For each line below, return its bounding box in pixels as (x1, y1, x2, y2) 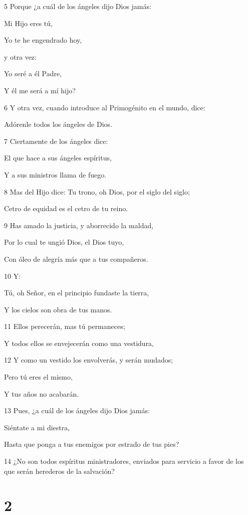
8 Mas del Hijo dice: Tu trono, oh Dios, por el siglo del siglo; (4, 186, 190, 197)
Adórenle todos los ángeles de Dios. (4, 119, 112, 129)
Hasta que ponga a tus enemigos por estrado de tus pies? (4, 439, 179, 449)
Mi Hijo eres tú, (4, 18, 53, 28)
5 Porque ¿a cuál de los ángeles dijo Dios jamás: (4, 1, 151, 11)
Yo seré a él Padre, (4, 68, 62, 79)
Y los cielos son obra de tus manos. (4, 304, 112, 314)
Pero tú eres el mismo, (4, 372, 73, 382)
